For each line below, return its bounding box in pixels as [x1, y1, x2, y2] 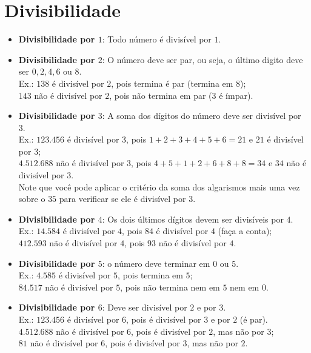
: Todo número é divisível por [102, 33, 212, 45]
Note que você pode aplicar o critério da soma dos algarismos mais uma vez [18, 180, 300, 193]
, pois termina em [118, 269, 183, 281]
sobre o [18, 192, 45, 205]
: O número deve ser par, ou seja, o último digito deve [102, 53, 303, 66]
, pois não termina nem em [120, 280, 220, 293]
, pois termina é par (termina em [111, 76, 233, 89]
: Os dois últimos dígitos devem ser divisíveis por [102, 212, 284, 225]
